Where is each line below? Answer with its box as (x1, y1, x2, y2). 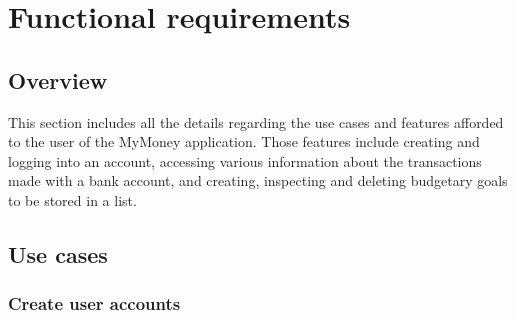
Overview (8, 64, 108, 95)
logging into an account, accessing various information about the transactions (8, 150, 482, 171)
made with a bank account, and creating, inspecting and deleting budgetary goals (8, 170, 508, 191)
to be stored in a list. (8, 189, 137, 210)
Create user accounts (8, 291, 181, 316)
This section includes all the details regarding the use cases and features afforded (8, 111, 504, 132)
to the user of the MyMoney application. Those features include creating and (8, 131, 480, 152)
